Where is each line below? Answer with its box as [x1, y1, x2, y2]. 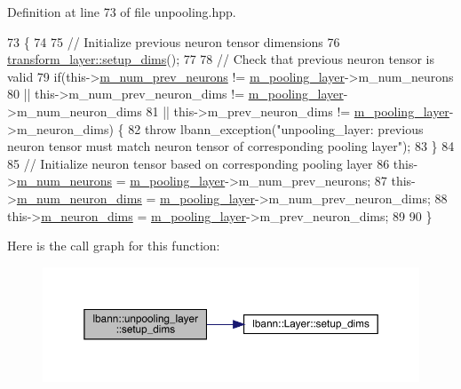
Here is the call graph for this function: [7, 236, 220, 255]
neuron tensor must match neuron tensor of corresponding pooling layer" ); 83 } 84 [7, 137, 455, 155]
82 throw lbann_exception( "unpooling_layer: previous [128, 119, 424, 138]
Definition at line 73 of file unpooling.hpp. [7, 3, 236, 20]
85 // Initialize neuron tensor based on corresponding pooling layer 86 [7, 154, 390, 172]
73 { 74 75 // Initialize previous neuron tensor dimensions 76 [7, 32, 340, 51]
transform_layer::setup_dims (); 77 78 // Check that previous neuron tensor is [7, 50, 435, 68]
